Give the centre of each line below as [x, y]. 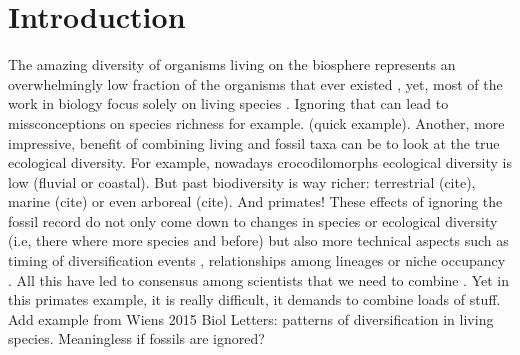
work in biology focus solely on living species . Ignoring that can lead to [228, 103]
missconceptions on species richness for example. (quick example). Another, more [256, 122]
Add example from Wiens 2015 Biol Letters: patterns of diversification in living [251, 318]
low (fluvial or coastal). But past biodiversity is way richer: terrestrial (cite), [242, 181]
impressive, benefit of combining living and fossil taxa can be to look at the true [254, 142]
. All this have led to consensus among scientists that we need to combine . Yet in [258, 279]
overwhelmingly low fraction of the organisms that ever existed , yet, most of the [255, 83]
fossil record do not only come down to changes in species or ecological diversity [253, 220]
